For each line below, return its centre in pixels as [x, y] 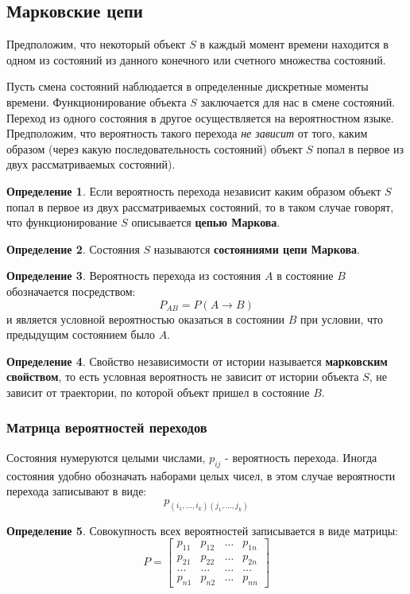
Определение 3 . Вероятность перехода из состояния [134, 276]
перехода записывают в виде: [77, 491]
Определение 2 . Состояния [73, 248]
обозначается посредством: [71, 291]
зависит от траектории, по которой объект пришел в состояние [158, 392]
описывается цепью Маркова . [206, 222]
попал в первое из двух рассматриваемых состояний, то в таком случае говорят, [200, 206]
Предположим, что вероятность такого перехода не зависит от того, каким [187, 133]
